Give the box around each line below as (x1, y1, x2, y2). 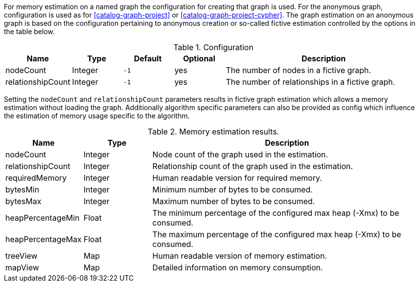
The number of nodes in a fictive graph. (226, 65, 371, 75)
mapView (5, 263, 39, 272)
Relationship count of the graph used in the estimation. (152, 161, 353, 171)
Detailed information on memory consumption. (152, 263, 323, 272)
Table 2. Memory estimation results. (148, 127, 279, 136)
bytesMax (5, 196, 41, 206)
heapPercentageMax (5, 234, 82, 244)
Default (134, 54, 162, 63)
